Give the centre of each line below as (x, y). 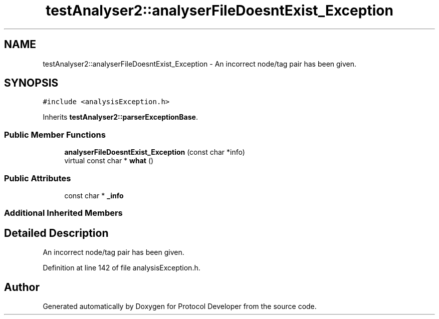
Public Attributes (38, 178)
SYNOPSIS (31, 83)
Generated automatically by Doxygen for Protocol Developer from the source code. (180, 306)
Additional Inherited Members (63, 213)
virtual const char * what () (109, 161)
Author (22, 287)
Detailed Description (56, 233)
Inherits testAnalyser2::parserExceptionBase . (120, 117)
